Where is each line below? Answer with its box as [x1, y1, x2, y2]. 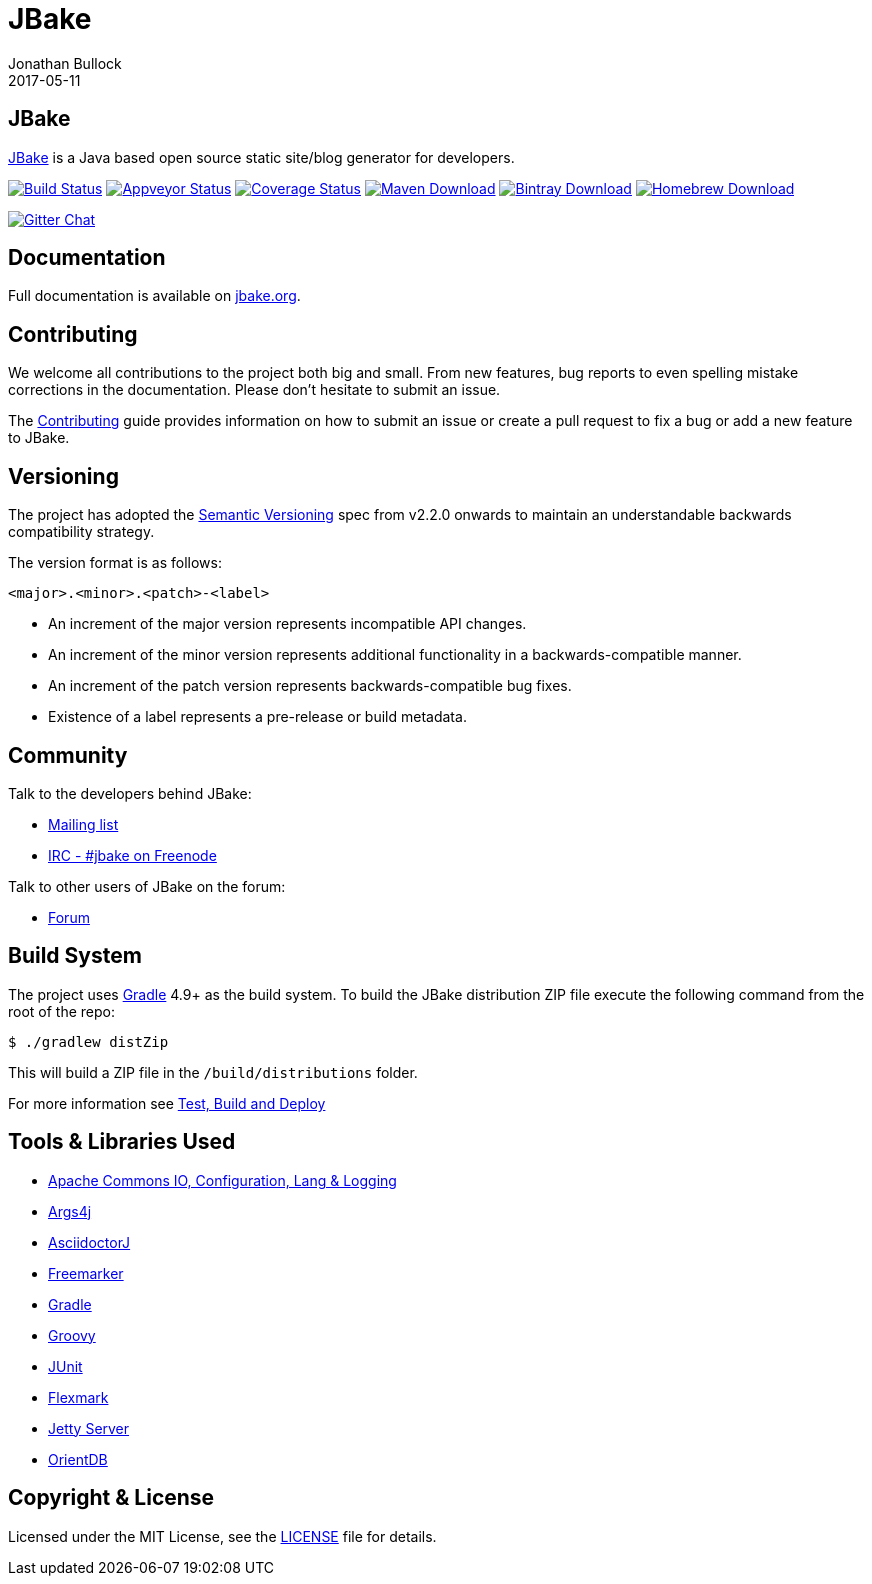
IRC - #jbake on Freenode [48, 846, 217, 864]
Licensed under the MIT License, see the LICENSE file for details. [8, 1527, 437, 1545]
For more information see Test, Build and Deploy [8, 1094, 326, 1112]
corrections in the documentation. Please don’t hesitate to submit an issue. [8, 381, 501, 399]
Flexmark [48, 1388, 109, 1406]
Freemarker [48, 1264, 124, 1282]
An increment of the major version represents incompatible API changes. [48, 615, 527, 633]
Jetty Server [48, 1419, 130, 1437]
